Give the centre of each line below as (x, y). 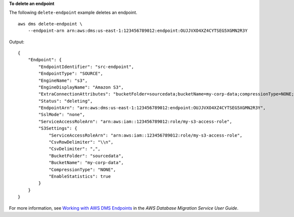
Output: (17, 42)
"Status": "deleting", (66, 101)
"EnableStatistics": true (80, 176)
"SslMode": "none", (62, 115)
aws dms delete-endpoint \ (50, 24)
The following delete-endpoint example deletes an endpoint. (73, 13)
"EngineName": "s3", (63, 80)
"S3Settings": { (58, 128)
